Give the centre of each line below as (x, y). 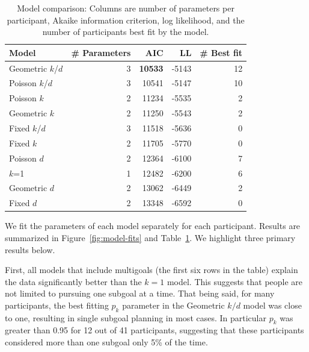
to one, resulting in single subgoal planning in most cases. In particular (136, 317)
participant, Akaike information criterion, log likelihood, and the (126, 20)
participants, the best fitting (57, 305)
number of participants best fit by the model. (126, 32)
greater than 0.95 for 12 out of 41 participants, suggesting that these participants (154, 330)
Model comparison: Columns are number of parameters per (126, 8)
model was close (272, 305)
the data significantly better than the (73, 281)
